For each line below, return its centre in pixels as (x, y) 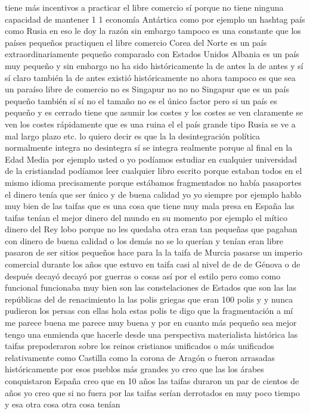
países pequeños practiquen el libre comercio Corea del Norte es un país (136, 42)
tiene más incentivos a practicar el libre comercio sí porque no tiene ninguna (144, 7)
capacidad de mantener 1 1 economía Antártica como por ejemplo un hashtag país (155, 19)
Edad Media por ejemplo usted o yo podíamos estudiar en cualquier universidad (151, 159)
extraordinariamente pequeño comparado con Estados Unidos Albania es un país (152, 54)
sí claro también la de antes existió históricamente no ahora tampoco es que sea (150, 77)
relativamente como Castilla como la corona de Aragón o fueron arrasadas (140, 357)
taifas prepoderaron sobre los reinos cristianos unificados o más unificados (139, 346)
